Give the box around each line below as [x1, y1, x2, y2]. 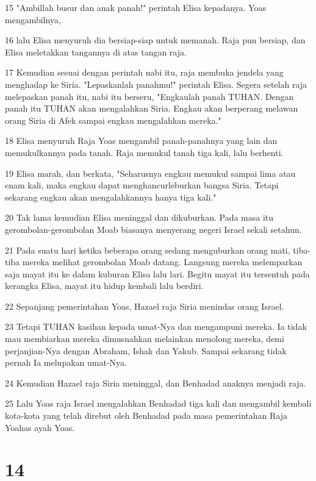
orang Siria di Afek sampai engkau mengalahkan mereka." [5, 113, 221, 126]
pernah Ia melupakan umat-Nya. [5, 356, 127, 369]
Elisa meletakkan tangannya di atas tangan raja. [5, 45, 187, 58]
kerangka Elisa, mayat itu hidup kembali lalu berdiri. [5, 279, 204, 292]
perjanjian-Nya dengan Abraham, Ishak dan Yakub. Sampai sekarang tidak [5, 344, 287, 357]
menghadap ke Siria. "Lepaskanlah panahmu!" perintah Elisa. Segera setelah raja [5, 77, 307, 90]
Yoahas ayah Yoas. [5, 421, 75, 433]
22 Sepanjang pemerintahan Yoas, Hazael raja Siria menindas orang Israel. [5, 299, 284, 312]
